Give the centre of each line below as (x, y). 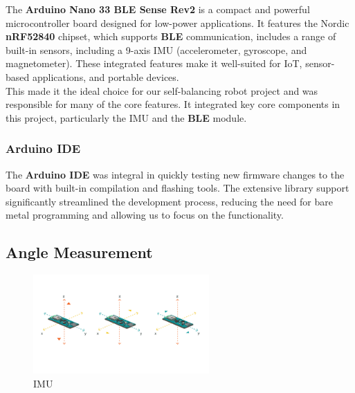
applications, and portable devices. (106, 76)
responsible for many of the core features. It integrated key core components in (173, 104)
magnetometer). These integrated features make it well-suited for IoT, (154, 63)
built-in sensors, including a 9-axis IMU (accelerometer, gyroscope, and (156, 49)
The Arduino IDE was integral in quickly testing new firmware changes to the (175, 174)
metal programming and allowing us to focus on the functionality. (145, 215)
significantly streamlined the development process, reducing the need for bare (170, 201)
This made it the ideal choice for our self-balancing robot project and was (162, 90)
